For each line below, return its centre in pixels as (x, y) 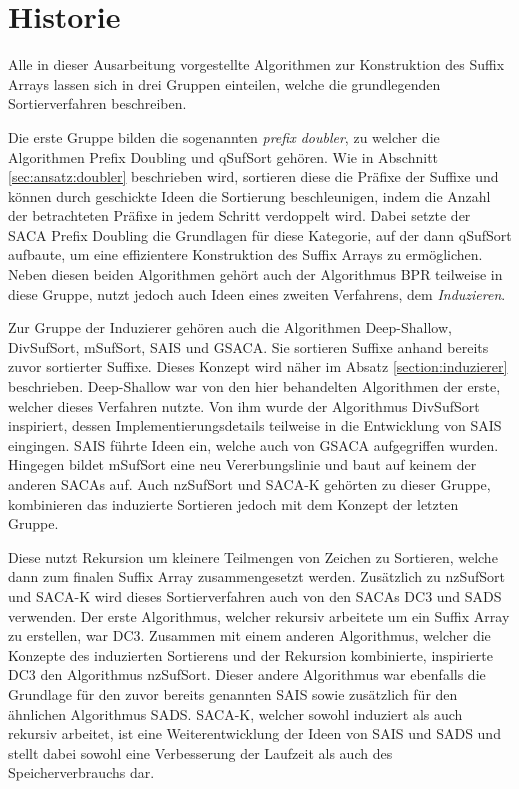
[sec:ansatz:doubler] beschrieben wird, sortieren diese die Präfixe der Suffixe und (253, 176)
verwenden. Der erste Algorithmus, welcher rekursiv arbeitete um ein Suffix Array (259, 615)
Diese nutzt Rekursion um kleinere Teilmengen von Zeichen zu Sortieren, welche (253, 556)
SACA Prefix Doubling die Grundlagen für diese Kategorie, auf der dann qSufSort (260, 234)
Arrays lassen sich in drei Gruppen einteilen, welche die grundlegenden (224, 83)
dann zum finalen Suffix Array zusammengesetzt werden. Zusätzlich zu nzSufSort (256, 576)
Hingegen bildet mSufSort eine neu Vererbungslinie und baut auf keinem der (242, 464)
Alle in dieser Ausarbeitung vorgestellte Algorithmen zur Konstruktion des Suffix (256, 64)
